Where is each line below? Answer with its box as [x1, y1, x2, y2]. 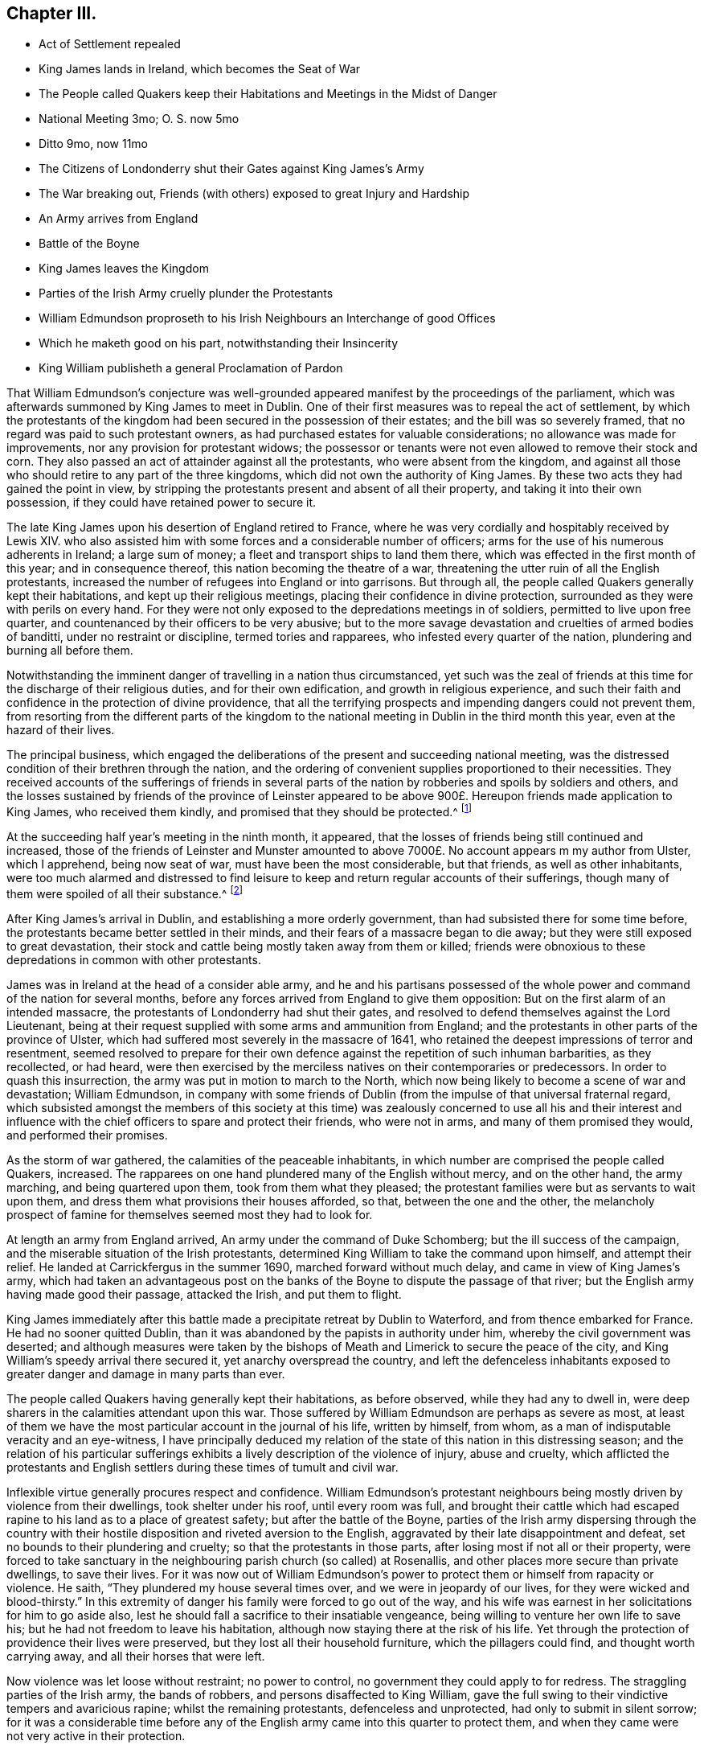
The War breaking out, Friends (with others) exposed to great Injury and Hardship [39, 187, 470, 201]
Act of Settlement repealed [39, 37, 181, 51]
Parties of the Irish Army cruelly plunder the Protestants [39, 286, 334, 301]
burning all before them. [6, 643, 133, 658]
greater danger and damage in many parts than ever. [6, 1366, 285, 1381]
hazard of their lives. [6, 723, 115, 737]
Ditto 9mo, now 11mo [39, 137, 149, 151]
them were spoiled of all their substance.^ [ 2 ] [6, 885, 244, 901]
